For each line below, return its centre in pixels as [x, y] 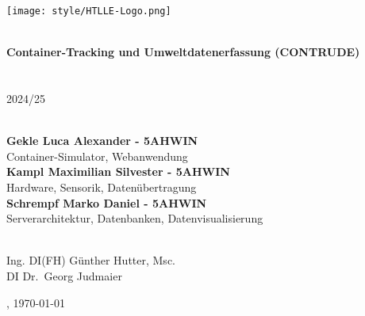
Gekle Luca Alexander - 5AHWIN [102, 141]
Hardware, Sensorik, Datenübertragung [102, 187]
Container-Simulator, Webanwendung [97, 156]
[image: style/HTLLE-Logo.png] [89, 11]
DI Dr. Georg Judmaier [64, 275]
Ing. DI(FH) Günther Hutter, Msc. [91, 260]
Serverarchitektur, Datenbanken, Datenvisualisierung [135, 218]
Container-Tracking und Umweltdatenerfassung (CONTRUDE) [183, 52]
